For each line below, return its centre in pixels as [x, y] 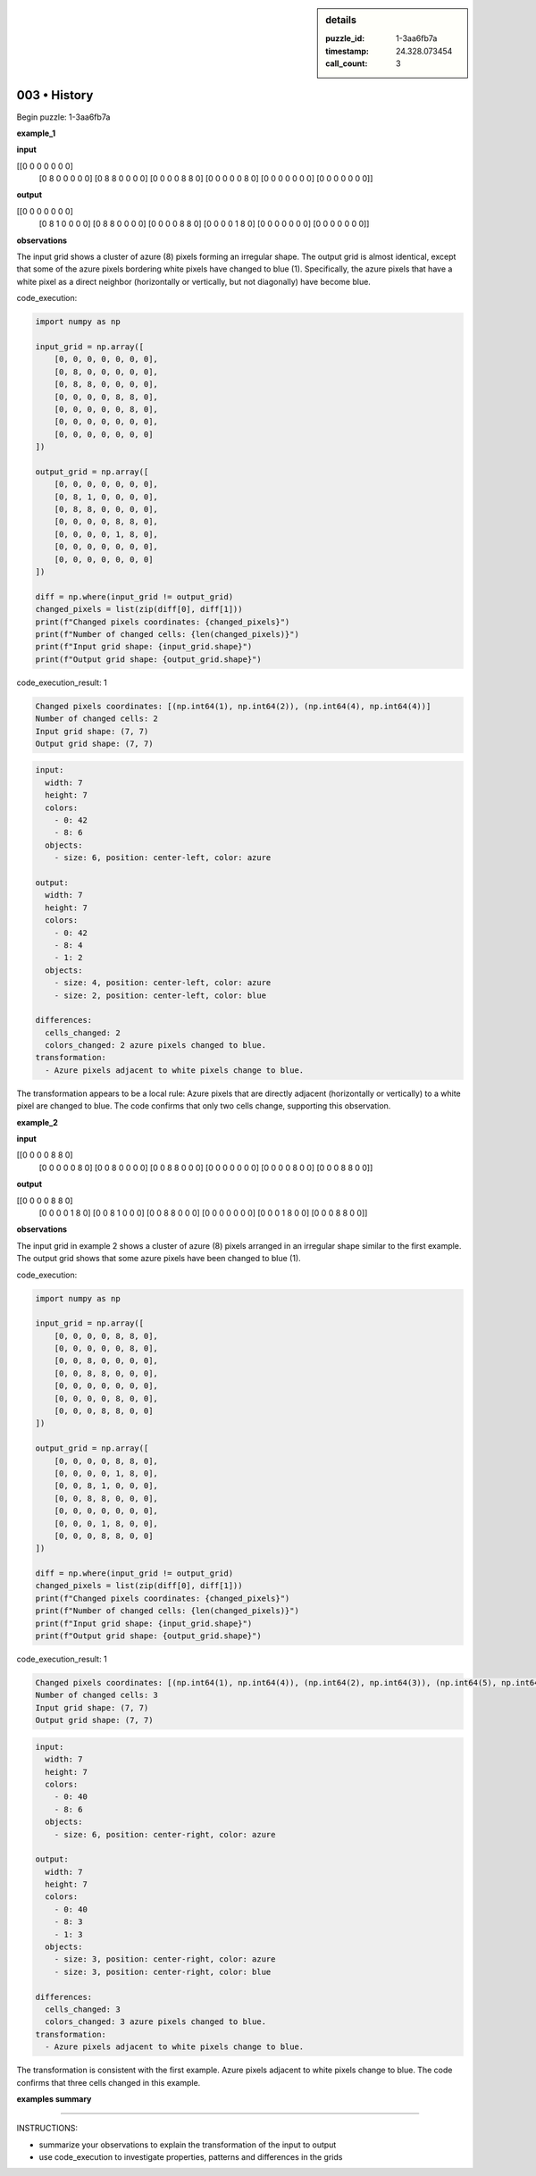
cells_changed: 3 [83, 2009]
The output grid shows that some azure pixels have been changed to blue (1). [159, 1259]
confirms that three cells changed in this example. [109, 2082]
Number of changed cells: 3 [96, 1695]
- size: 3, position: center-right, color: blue [163, 1971]
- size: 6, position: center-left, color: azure [163, 858]
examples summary [54, 2098]
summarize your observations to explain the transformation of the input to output [188, 2145]
